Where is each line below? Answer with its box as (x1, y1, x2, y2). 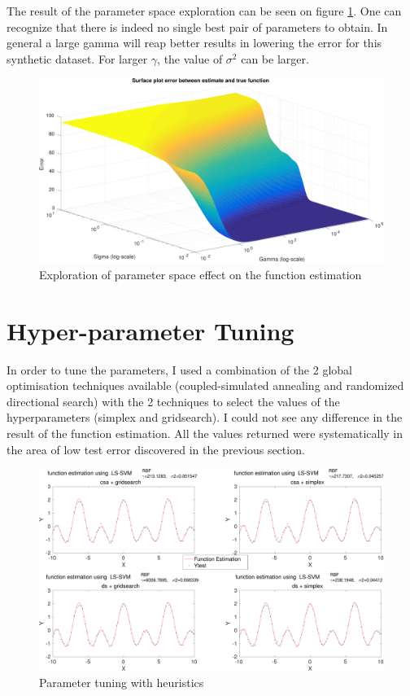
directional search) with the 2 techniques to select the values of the (7, 392, 340, 409)
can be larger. (241, 50, 309, 67)
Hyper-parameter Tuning (7, 313, 294, 347)
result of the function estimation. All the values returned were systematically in (7, 424, 403, 441)
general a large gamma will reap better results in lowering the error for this (7, 34, 382, 51)
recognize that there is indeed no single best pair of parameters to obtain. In (7, 18, 388, 35)
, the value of (157, 50, 223, 67)
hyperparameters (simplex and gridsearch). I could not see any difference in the (7, 409, 403, 426)
